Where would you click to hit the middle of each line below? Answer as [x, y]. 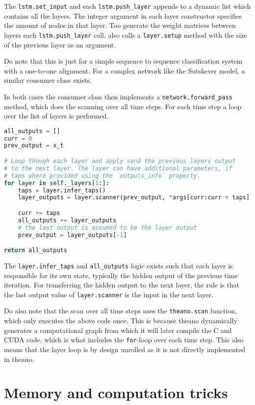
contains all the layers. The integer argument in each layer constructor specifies [123, 15]
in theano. [19, 359]
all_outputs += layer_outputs [67, 220]
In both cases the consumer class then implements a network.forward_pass [118, 96]
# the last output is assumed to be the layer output [107, 227]
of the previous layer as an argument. [60, 44]
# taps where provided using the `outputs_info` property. [102, 176]
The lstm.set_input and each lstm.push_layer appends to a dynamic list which [127, 6]
